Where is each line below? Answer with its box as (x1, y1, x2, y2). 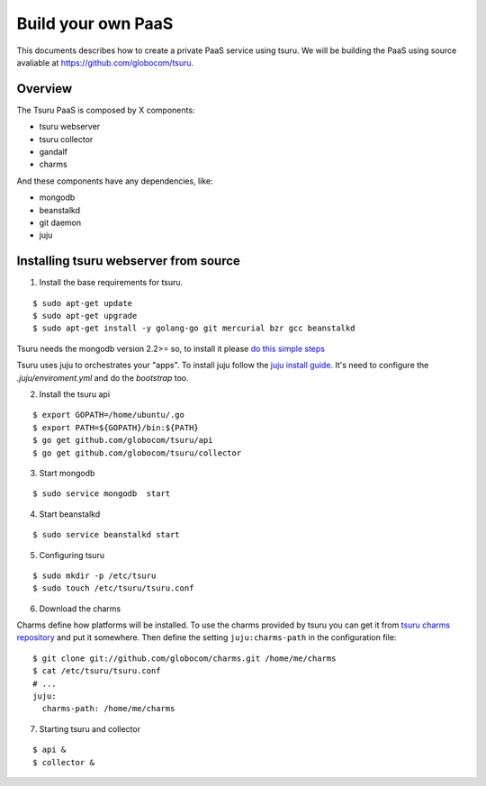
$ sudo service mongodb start (32, 489, 171, 499)
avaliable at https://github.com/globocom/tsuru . (16, 57, 194, 68)
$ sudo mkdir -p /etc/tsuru (32, 570, 157, 581)
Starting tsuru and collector (39, 723, 141, 734)
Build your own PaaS (16, 14, 174, 33)
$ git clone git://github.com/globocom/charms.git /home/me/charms (32, 653, 337, 664)
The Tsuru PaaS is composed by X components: (16, 104, 195, 115)
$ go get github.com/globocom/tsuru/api (32, 435, 213, 446)
